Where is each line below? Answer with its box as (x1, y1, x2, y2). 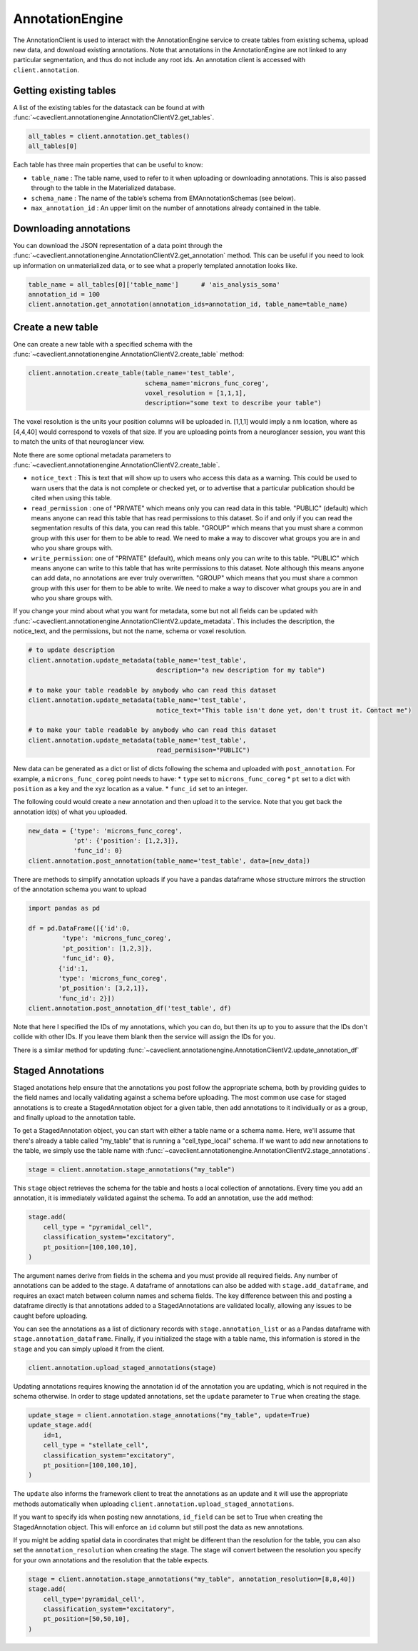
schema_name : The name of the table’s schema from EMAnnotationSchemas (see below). (31, 194, 296, 202)
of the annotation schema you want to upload (13, 885, 147, 893)
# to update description (28, 646, 116, 654)
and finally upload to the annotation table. (13, 1113, 136, 1121)
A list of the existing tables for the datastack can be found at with (13, 103, 205, 111)
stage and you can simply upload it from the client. (13, 1344, 165, 1353)
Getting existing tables (13, 84, 117, 96)
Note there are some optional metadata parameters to (13, 450, 171, 459)
